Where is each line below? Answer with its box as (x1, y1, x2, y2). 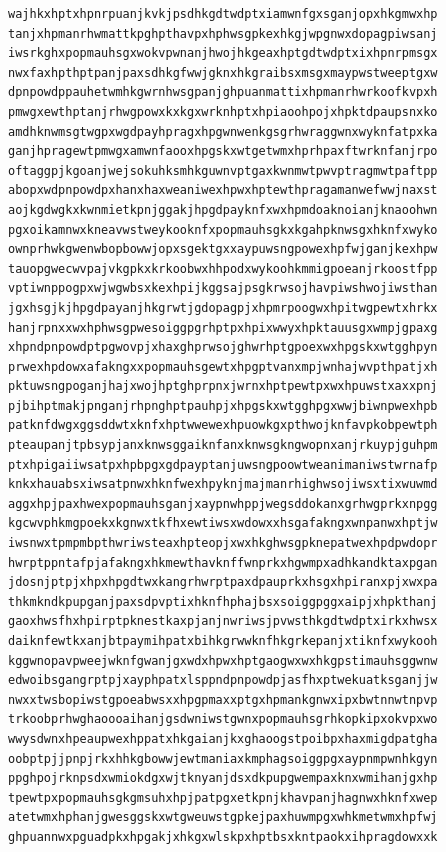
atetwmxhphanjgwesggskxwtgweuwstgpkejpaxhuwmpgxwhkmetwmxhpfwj (8, 810, 438, 825)
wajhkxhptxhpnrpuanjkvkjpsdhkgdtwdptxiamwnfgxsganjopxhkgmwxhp (8, 7, 438, 21)
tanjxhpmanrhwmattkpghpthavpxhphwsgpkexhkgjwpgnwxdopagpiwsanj (8, 26, 438, 41)
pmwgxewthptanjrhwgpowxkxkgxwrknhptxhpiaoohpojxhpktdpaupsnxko (8, 104, 438, 119)
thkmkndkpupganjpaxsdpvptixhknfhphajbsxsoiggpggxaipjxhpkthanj (8, 594, 438, 609)
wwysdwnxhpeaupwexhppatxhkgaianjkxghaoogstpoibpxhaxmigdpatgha (8, 731, 438, 746)
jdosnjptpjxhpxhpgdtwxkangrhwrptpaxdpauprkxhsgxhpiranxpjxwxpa (8, 575, 438, 590)
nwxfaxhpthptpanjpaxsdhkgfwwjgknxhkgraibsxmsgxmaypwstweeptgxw (8, 65, 438, 80)
